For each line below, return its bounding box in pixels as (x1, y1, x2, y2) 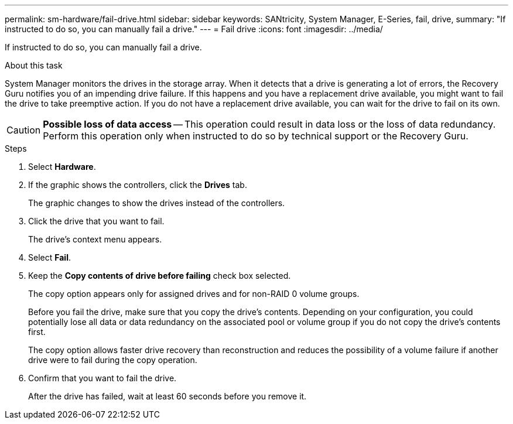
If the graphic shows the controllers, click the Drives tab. (28, 180, 247, 190)
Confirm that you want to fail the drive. (28, 373, 177, 383)
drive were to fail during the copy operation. (28, 355, 197, 365)
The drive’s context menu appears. (28, 234, 162, 244)
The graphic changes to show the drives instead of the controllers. (28, 198, 285, 208)
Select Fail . (28, 252, 71, 262)
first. (28, 327, 46, 337)
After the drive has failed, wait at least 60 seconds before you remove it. (28, 391, 307, 401)
